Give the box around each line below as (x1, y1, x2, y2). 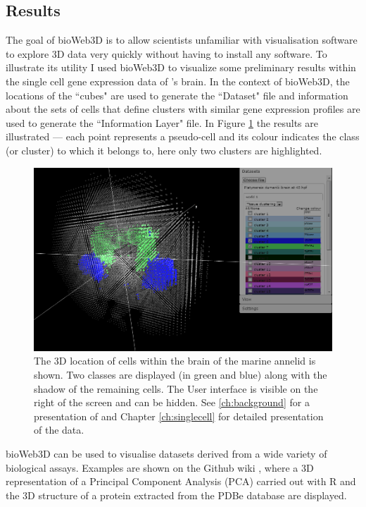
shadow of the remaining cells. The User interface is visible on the (34, 381, 318, 396)
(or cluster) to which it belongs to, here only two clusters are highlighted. (6, 142, 322, 157)
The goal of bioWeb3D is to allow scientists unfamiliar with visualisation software (6, 32, 358, 47)
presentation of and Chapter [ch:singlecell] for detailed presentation (34, 408, 324, 423)
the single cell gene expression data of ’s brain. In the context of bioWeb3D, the (6, 73, 350, 88)
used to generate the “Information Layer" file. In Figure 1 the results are (6, 115, 318, 130)
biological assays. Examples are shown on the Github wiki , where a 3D (6, 460, 314, 475)
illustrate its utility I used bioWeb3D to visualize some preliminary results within (6, 60, 356, 75)
